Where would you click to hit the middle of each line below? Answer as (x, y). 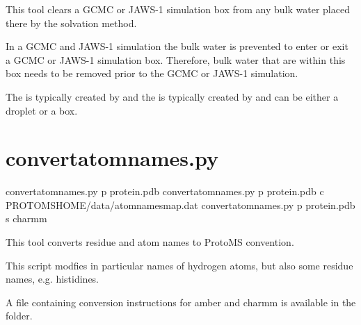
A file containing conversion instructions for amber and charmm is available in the (181, 302)
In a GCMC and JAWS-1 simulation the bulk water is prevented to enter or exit (177, 46)
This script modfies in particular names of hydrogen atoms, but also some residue (179, 265)
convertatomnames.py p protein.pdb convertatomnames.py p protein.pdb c (165, 191)
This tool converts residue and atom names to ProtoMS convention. (150, 242)
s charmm (26, 218)
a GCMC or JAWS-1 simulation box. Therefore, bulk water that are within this (176, 59)
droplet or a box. (42, 110)
